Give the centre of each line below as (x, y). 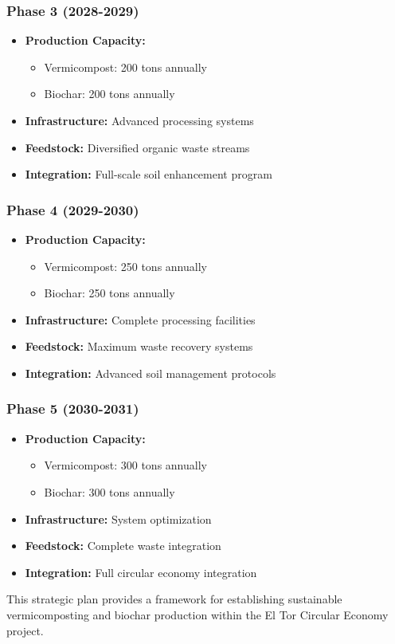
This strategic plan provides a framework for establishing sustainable (174, 599)
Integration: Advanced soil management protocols (151, 373)
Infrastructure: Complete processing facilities (140, 319)
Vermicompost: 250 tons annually (125, 266)
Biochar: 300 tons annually (110, 491)
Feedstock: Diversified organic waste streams (137, 147)
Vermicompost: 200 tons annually (125, 67)
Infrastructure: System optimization (118, 518)
